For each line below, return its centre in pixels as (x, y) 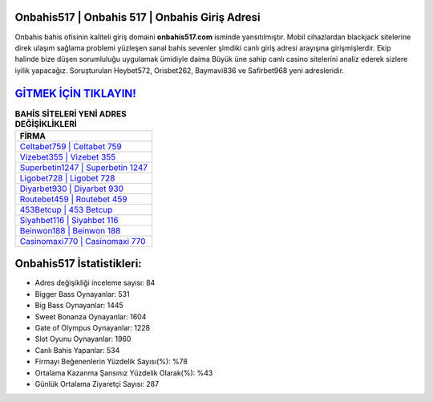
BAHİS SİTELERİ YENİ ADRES (71, 114)
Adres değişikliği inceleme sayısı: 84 (95, 283)
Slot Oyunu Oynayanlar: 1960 (83, 339)
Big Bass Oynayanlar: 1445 (79, 306)
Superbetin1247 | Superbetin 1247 (84, 167)
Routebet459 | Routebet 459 (73, 199)
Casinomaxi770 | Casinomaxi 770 (83, 241)
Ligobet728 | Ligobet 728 (67, 178)
